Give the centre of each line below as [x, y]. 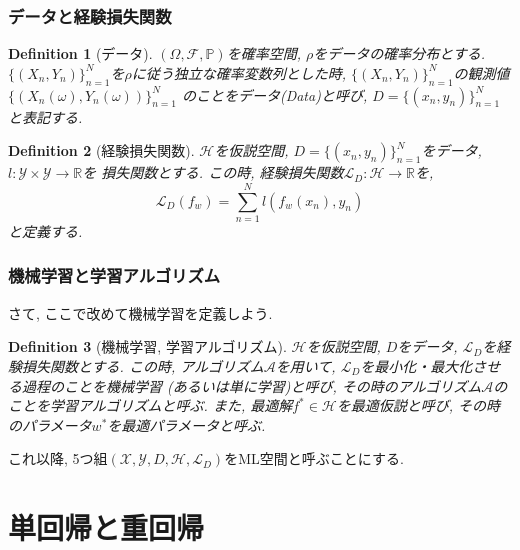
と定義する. [45, 230]
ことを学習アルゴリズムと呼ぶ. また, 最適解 [150, 405]
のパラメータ [50, 424]
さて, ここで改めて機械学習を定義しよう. [140, 312]
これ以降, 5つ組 [58, 458]
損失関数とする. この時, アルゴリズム [142, 365]
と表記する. [45, 116]
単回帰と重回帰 [106, 527]
